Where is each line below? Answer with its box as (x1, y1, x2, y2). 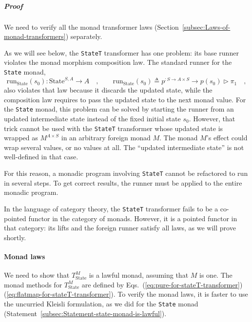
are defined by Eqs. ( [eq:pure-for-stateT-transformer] (81, 279, 240, 289)
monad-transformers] (4, 31, 66, 41)
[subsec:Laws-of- (182, 21, 231, 32)
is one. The (199, 270, 233, 280)
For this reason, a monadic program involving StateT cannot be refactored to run (4, 168, 248, 178)
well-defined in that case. (4, 152, 78, 162)
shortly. (4, 232, 26, 242)
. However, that (189, 114, 235, 123)
